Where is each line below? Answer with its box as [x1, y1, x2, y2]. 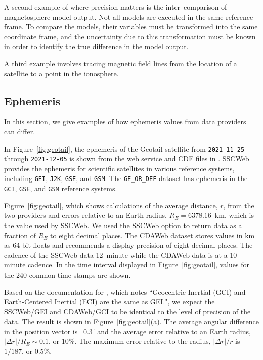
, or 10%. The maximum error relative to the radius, [48, 336, 211, 346]
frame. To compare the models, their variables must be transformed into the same [4, 21, 258, 32]
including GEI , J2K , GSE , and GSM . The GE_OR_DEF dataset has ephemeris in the [4, 173, 248, 184]
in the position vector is [4, 326, 78, 336]
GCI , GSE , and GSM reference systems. [4, 183, 117, 194]
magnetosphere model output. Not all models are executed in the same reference [4, 11, 253, 22]
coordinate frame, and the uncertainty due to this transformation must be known [4, 31, 256, 41]
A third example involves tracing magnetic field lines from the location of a [4, 58, 237, 68]
